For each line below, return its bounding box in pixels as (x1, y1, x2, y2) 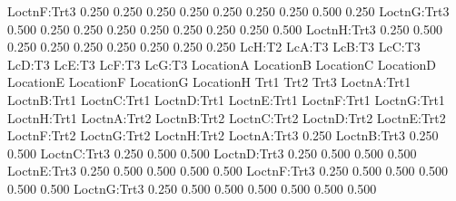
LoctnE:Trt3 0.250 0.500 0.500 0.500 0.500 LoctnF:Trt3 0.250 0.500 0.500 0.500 (7, 161, 449, 180)
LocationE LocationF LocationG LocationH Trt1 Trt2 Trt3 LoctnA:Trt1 (7, 72, 411, 91)
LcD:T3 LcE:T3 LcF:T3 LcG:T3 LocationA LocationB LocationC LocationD (7, 54, 436, 73)
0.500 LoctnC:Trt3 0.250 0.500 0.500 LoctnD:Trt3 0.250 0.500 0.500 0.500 (7, 143, 417, 162)
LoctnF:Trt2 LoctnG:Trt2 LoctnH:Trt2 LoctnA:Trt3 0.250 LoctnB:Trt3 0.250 (7, 126, 439, 145)
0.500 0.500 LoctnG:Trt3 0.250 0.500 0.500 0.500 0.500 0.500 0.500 (7, 178, 377, 197)
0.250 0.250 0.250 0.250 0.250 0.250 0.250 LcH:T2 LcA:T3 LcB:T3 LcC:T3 (7, 37, 421, 56)
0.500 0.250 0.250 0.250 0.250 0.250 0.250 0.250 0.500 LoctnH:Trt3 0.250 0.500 (7, 19, 442, 38)
